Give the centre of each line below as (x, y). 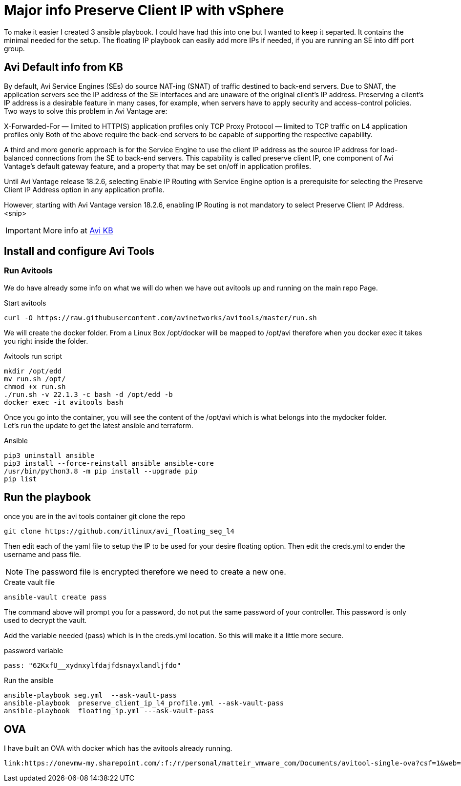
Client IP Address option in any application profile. (84, 189)
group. (14, 48)
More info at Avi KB (78, 230)
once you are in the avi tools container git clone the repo (95, 516)
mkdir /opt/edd (33, 371)
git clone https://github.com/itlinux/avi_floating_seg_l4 (119, 531)
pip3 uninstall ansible (49, 455)
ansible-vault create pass (55, 597)
